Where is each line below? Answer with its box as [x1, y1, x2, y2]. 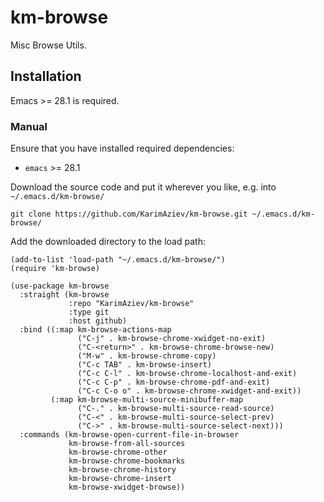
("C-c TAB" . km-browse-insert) [77, 360, 213, 370]
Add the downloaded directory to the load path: [10, 236, 206, 248]
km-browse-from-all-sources [68, 439, 186, 449]
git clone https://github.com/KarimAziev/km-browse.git [10, 209, 248, 220]
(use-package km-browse [10, 281, 110, 291]
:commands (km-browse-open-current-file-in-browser [19, 430, 240, 440]
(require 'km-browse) [10, 264, 101, 274]
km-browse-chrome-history [68, 465, 177, 475]
